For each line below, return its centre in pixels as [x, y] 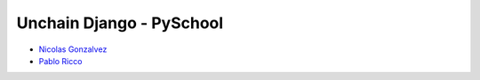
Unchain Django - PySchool [120, 23]
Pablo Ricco [60, 61]
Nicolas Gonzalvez [73, 49]
